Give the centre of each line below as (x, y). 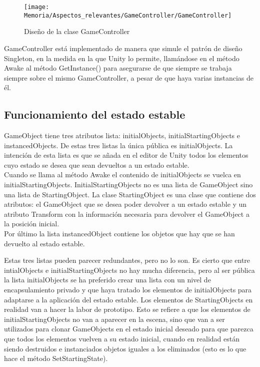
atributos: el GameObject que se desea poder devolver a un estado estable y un (125, 204)
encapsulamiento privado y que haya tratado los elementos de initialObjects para (128, 289)
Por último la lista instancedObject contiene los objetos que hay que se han (119, 234)
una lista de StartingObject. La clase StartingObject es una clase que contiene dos (130, 194)
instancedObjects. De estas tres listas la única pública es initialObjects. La (118, 145)
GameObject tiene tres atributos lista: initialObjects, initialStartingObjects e (122, 135)
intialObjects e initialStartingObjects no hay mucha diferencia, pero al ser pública (129, 270)
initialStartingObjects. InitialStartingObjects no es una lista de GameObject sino (128, 185)
